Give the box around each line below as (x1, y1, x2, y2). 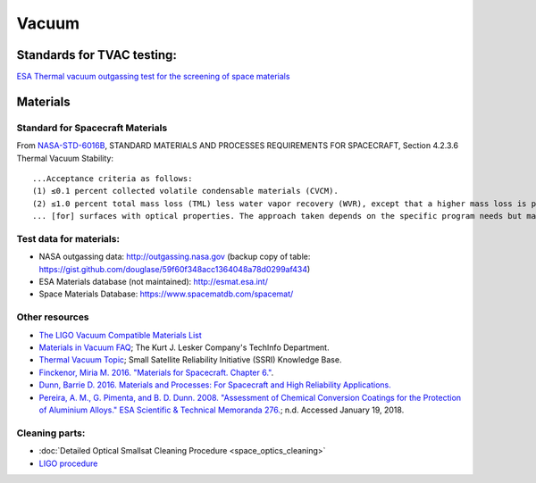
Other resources (16, 311, 89, 323)
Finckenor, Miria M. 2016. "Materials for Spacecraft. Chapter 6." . (38, 367, 274, 378)
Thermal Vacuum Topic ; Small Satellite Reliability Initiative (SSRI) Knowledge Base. (38, 354, 342, 365)
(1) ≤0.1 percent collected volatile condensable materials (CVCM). (32, 186, 339, 196)
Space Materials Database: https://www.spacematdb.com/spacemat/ (38, 288, 294, 299)
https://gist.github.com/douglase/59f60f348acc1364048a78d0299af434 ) (38, 263, 311, 274)
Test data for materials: (16, 232, 121, 245)
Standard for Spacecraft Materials (16, 121, 168, 134)
